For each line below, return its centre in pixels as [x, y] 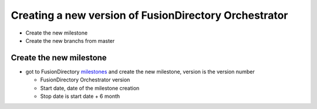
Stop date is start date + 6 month [80, 96]
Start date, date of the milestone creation [90, 88]
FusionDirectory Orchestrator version [85, 80]
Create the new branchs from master [70, 40]
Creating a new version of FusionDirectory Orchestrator [149, 15]
